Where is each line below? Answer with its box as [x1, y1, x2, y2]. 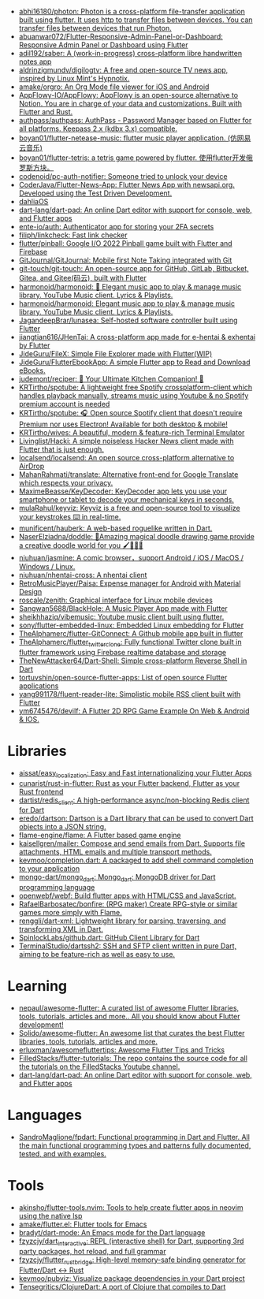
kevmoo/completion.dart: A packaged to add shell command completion [18, 855, 254, 865]
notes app [18, 57, 52, 66]
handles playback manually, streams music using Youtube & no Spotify [18, 391, 249, 400]
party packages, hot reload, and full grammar [18, 1246, 166, 1256]
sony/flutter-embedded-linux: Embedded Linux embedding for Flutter [18, 620, 244, 630]
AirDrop [18, 461, 45, 471]
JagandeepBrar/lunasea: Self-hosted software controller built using [18, 315, 238, 325]
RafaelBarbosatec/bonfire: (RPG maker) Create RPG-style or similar [18, 899, 238, 909]
